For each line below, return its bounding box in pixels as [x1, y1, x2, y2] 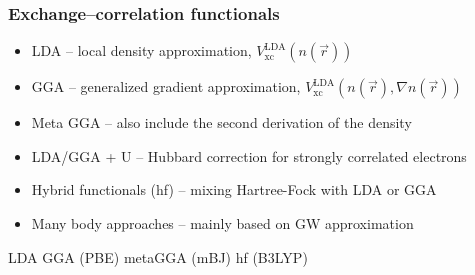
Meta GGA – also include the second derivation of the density [31, 112, 412, 133]
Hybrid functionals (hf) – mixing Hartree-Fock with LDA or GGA [31, 179, 437, 200]
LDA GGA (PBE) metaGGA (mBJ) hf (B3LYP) [8, 246, 308, 267]
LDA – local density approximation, [31, 40, 252, 61]
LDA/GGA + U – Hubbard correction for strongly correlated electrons [31, 145, 467, 166]
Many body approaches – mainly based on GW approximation [31, 213, 414, 233]
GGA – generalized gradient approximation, [31, 76, 301, 97]
